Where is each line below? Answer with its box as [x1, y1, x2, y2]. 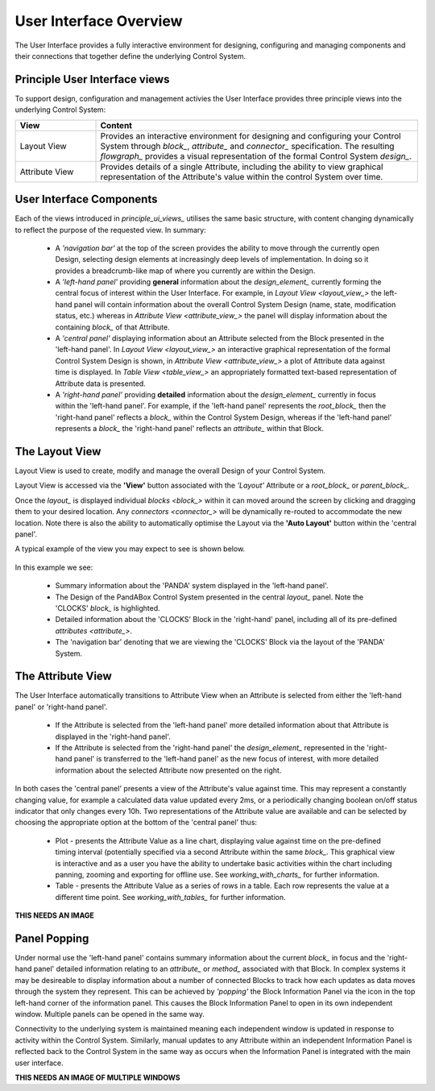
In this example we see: [14, 562, 93, 572]
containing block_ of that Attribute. [55, 322, 171, 332]
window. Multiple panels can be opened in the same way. [14, 1009, 205, 1018]
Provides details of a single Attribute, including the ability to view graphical [100, 161, 383, 172]
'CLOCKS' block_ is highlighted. [55, 603, 160, 612]
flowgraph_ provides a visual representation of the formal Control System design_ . [100, 150, 412, 161]
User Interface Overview [14, 12, 183, 30]
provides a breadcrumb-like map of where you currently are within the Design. [55, 266, 316, 276]
